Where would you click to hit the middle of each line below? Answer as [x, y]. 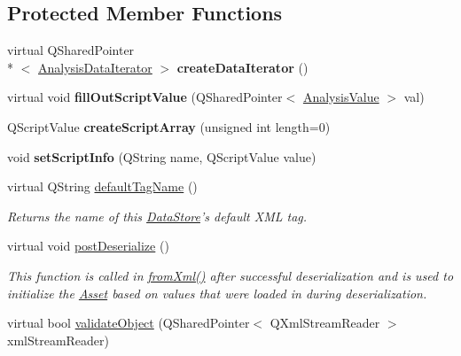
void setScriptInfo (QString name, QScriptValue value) [162, 156]
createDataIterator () [242, 67]
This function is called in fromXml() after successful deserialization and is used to [230, 275]
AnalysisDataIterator [95, 67]
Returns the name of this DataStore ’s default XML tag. [157, 216]
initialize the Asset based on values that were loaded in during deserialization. [217, 293]
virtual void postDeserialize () [88, 246]
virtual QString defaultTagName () [102, 186]
